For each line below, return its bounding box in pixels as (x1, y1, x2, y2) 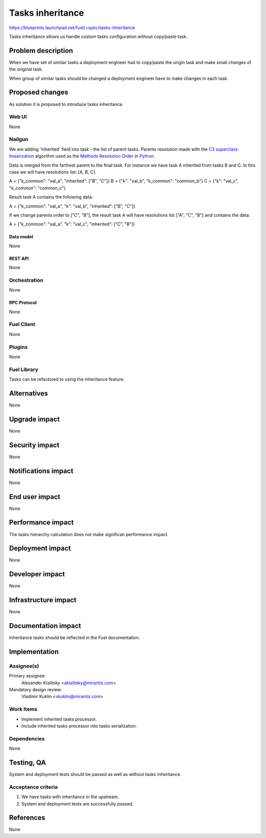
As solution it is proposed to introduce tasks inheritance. (9, 101, 124, 107)
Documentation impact (9, 622, 81, 630)
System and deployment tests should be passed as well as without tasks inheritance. (9, 771, 182, 777)
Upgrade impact (9, 415, 60, 423)
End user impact (9, 493, 61, 501)
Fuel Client (9, 321, 35, 328)
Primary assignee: (9, 673, 46, 679)
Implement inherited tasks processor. (21, 716, 97, 722)
